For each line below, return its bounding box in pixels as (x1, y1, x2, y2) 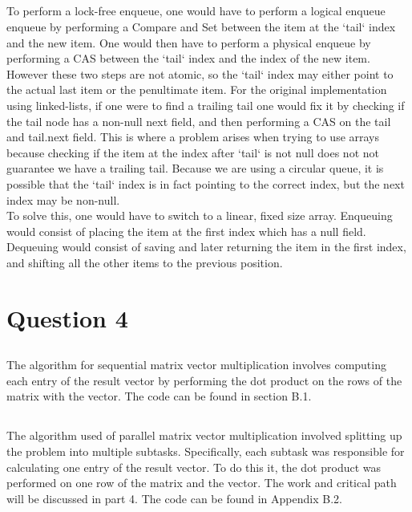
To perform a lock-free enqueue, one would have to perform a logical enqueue (6, 2, 386, 19)
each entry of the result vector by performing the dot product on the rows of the (6, 372, 402, 388)
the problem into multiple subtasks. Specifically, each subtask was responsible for (6, 443, 405, 460)
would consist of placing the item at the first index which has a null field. (6, 222, 366, 239)
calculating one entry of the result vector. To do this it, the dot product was (6, 458, 382, 475)
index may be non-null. (6, 191, 120, 208)
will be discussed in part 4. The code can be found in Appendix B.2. (6, 490, 342, 506)
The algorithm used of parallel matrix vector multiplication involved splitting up (6, 427, 402, 444)
